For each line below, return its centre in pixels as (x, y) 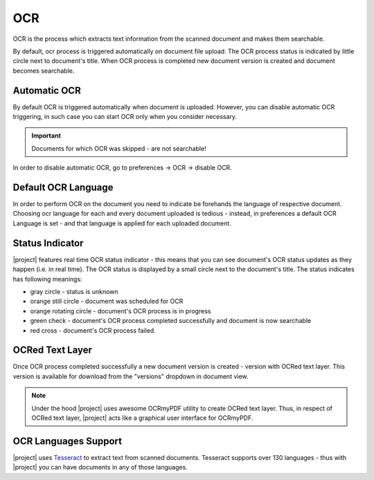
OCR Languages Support (68, 441)
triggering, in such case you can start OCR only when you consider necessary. (125, 117)
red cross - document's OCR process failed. (93, 330)
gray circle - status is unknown (74, 291)
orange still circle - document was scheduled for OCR (107, 302)
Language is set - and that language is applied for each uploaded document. (122, 223)
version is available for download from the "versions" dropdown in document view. (131, 376)
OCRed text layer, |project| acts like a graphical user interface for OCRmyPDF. (142, 418)
